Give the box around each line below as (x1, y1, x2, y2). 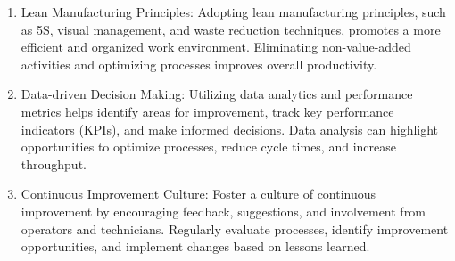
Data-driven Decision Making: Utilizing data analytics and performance (21, 85, 413, 103)
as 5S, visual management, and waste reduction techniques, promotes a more (21, 20, 441, 38)
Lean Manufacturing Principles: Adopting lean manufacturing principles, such (21, 3, 446, 20)
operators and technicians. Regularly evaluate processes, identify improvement (21, 219, 449, 238)
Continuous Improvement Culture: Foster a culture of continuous (21, 184, 376, 203)
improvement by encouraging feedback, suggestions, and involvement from (21, 201, 426, 220)
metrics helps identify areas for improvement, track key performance (21, 102, 394, 120)
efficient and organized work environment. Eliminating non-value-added (21, 37, 411, 56)
